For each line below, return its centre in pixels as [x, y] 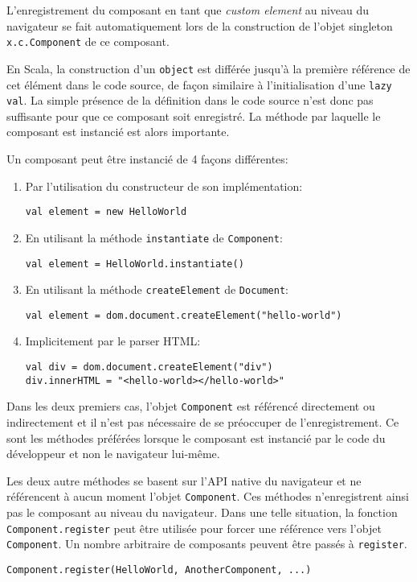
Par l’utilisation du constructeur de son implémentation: [164, 186]
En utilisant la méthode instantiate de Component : [154, 237]
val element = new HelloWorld [106, 212]
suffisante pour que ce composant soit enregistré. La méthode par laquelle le [194, 116]
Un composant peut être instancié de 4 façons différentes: [147, 159]
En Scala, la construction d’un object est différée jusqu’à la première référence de [208, 68]
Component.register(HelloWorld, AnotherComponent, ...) [159, 570]
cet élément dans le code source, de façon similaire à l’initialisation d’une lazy [199, 84]
